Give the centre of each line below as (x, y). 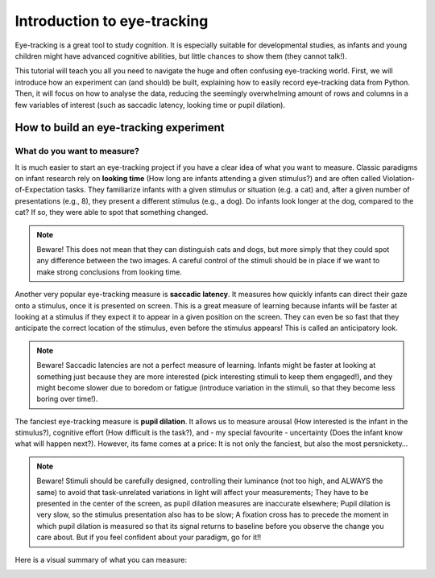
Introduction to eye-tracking (112, 21)
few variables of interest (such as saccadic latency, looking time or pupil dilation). (150, 105)
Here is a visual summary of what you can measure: (101, 559)
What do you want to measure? (77, 151)
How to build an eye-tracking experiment (120, 128)
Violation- (398, 179)
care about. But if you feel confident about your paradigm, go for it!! (149, 537)
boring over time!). (67, 399)
